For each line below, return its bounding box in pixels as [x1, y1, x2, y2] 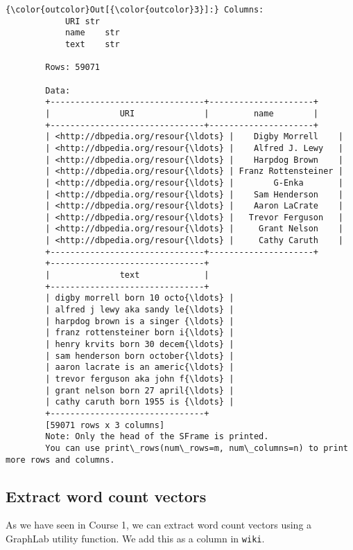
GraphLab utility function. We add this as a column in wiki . [6, 531, 265, 546]
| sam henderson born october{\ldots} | [45, 351, 234, 361]
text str [64, 39, 120, 49]
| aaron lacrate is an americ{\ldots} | [45, 362, 234, 373]
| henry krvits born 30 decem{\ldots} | [45, 339, 234, 350]
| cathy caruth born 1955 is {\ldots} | [45, 397, 234, 407]
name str [64, 28, 120, 38]
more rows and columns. [6, 454, 115, 465]
